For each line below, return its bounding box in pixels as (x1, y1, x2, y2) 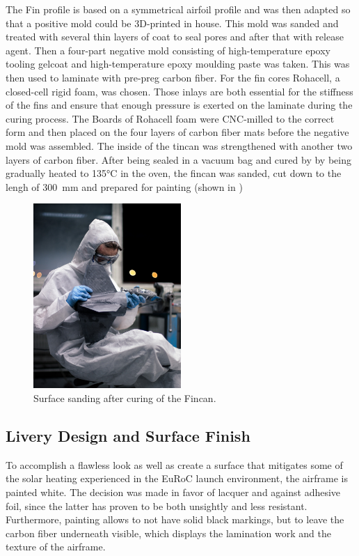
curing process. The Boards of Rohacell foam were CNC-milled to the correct (6, 111, 335, 125)
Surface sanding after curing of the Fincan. (33, 390, 216, 405)
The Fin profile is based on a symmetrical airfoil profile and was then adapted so (6, 2, 351, 16)
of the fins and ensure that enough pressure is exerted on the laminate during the (6, 98, 353, 112)
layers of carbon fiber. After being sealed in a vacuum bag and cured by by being (6, 152, 351, 167)
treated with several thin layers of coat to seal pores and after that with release (6, 29, 344, 44)
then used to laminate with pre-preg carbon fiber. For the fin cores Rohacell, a (6, 70, 340, 84)
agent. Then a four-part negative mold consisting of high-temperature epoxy (6, 43, 330, 57)
